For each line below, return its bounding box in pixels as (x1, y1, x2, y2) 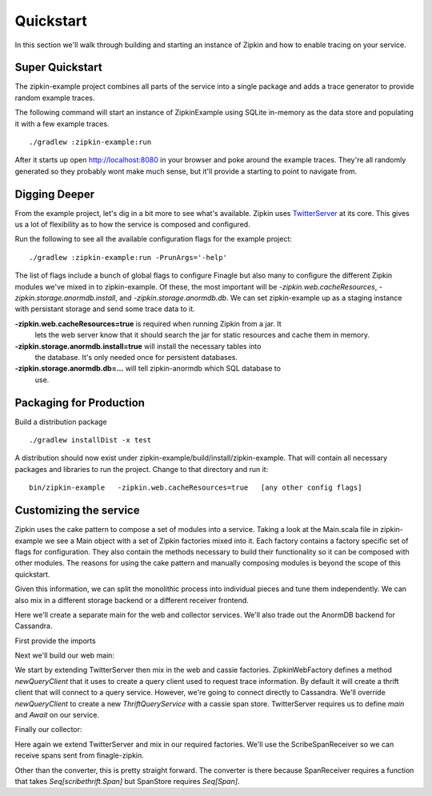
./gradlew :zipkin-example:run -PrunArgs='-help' (29, 253, 228, 262)
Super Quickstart (14, 61, 103, 74)
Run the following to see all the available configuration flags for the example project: (14, 234, 292, 244)
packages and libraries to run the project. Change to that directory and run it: (14, 464, 269, 474)
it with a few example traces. (14, 118, 110, 128)
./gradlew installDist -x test (29, 436, 152, 445)
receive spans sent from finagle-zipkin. (14, 750, 144, 760)
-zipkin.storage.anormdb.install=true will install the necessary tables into (14, 341, 262, 351)
